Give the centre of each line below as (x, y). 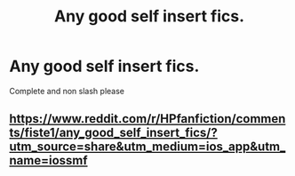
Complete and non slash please (67, 91)
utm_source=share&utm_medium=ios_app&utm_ (147, 147)
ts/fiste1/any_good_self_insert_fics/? (113, 133)
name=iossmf (48, 160)
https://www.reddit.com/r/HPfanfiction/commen (147, 119)
